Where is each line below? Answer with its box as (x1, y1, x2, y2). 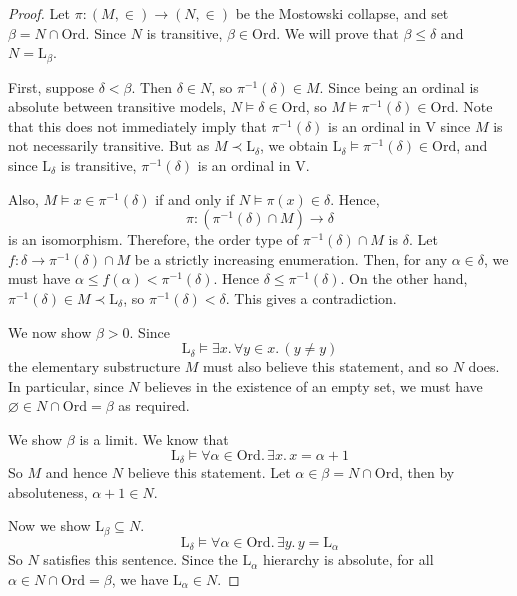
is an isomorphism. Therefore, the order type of (8, 229, 299, 250)
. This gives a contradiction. (225, 287, 397, 308)
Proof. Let (8, 3, 70, 23)
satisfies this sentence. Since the (43, 549, 238, 570)
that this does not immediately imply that (8, 115, 267, 136)
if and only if (155, 188, 235, 209)
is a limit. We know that (79, 428, 229, 449)
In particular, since (8, 375, 124, 396)
